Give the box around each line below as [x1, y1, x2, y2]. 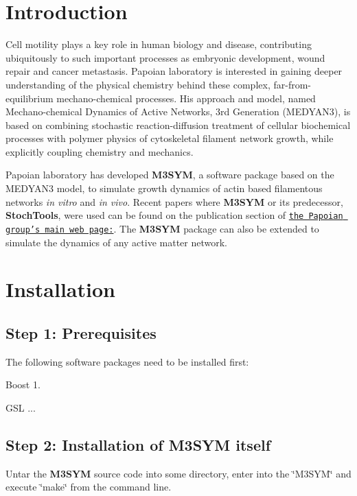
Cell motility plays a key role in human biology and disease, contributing [5, 37, 312, 51]
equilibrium [5, 91, 54, 105]
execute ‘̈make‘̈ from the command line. [5, 480, 172, 494]
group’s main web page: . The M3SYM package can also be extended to [5, 221, 319, 235]
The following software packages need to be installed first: [5, 354, 249, 368]
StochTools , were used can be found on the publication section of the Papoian [5, 208, 343, 222]
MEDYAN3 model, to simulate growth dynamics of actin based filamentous [5, 181, 323, 196]
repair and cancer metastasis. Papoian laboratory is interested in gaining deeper [5, 64, 343, 78]
